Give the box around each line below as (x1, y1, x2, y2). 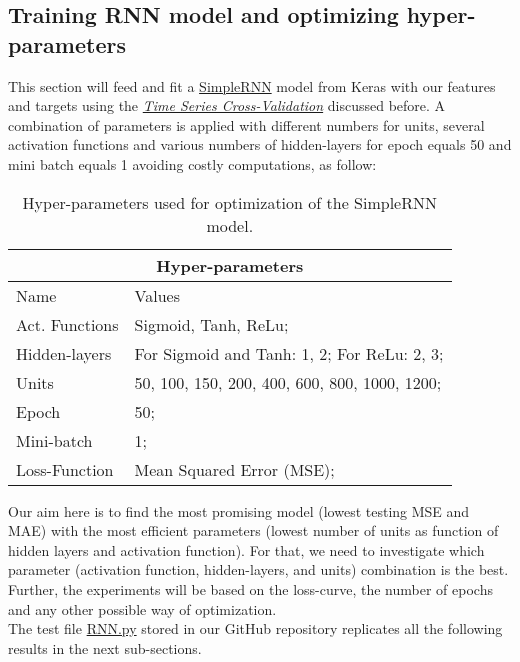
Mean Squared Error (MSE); (134, 457, 335, 481)
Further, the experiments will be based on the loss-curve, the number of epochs (8, 578, 493, 599)
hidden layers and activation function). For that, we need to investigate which (8, 539, 485, 560)
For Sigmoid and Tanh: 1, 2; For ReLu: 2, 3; (134, 341, 444, 365)
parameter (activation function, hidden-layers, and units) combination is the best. (8, 559, 509, 580)
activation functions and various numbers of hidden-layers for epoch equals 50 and (8, 134, 512, 155)
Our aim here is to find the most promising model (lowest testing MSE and (8, 500, 470, 521)
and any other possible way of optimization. (8, 598, 277, 619)
